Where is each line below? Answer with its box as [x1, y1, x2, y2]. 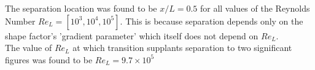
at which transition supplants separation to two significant [72, 41, 292, 54]
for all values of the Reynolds [200, 2, 310, 14]
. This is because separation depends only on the [120, 14, 303, 27]
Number [5, 14, 36, 27]
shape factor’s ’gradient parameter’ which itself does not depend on [5, 29, 259, 42]
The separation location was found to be [5, 2, 157, 14]
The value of [5, 41, 52, 54]
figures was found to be [5, 53, 93, 66]
